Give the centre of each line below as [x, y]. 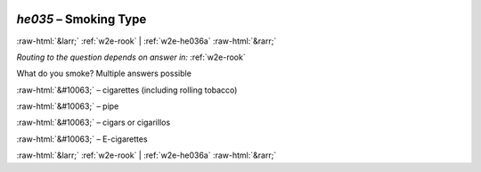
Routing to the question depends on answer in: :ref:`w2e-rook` [131, 57]
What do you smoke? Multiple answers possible [104, 74]
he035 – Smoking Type [82, 19]
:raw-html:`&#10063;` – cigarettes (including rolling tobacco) [127, 90]
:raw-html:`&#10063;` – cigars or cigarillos [94, 123]
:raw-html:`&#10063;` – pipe [68, 106]
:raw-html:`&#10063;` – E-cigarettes [82, 139]
